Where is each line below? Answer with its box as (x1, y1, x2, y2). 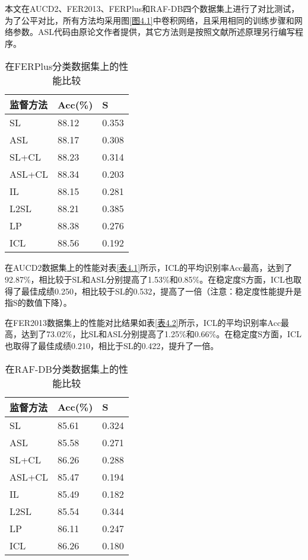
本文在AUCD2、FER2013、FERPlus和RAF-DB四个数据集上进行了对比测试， (5, 2, 300, 14)
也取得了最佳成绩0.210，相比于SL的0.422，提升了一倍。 (5, 339, 219, 351)
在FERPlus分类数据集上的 (5, 59, 119, 73)
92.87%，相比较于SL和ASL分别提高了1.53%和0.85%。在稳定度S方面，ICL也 (5, 273, 293, 285)
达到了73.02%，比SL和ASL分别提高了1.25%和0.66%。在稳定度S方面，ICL (21, 328, 301, 340)
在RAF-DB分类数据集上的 (5, 361, 119, 376)
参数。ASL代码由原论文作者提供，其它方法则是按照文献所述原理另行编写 (12, 25, 296, 38)
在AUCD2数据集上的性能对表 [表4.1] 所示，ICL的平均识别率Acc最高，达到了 (5, 261, 293, 274)
